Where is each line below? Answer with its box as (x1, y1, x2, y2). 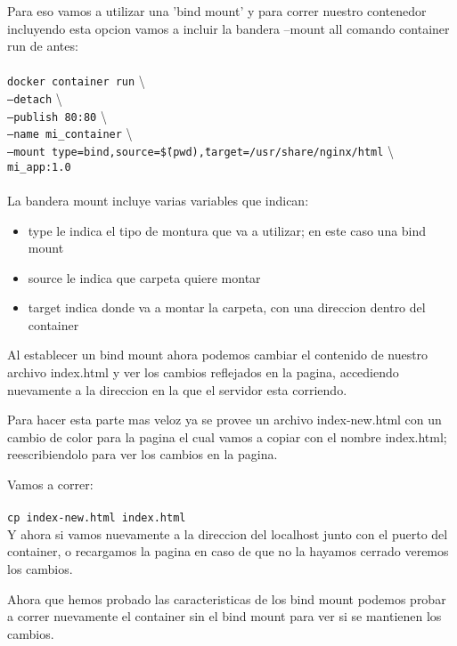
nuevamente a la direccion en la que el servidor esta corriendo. (7, 380, 347, 399)
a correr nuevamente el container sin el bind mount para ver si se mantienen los (7, 607, 442, 626)
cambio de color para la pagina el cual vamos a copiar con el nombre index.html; (7, 427, 447, 446)
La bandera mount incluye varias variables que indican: (7, 190, 309, 209)
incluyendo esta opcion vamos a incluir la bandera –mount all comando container (7, 19, 450, 37)
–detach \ (7, 89, 62, 108)
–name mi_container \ (7, 124, 133, 142)
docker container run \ (7, 71, 145, 90)
